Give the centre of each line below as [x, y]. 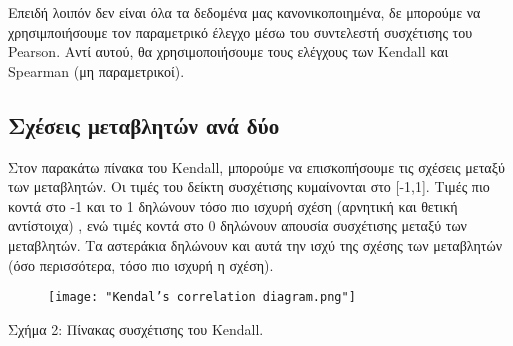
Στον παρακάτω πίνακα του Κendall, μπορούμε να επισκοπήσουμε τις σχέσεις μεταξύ [256, 166]
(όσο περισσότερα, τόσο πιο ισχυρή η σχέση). [141, 264]
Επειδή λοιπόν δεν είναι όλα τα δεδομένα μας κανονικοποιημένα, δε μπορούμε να [244, 12]
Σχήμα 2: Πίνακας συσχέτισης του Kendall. [136, 328]
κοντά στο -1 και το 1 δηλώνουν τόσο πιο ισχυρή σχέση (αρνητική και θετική [233, 205]
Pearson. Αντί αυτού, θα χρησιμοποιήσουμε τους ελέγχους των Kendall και [228, 51]
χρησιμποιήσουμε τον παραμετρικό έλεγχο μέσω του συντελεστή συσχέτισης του [240, 31]
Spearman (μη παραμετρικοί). [96, 70]
